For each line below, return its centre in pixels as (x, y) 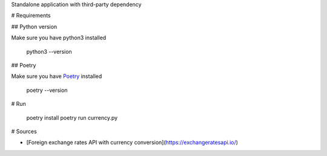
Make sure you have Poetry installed (57, 76)
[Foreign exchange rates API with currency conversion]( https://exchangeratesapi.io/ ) (132, 143)
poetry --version (47, 90)
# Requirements (31, 16)
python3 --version (49, 51)
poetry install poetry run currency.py (72, 117)
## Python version (34, 27)
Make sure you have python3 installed (59, 38)
